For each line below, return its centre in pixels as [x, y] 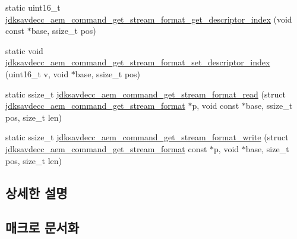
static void [24, 50]
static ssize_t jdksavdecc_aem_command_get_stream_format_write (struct [147, 137]
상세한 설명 [37, 192]
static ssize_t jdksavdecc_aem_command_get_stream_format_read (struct [146, 94]
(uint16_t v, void [37, 73]
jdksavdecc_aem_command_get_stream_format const [106, 148]
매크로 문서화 [42, 227]
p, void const [216, 106]
